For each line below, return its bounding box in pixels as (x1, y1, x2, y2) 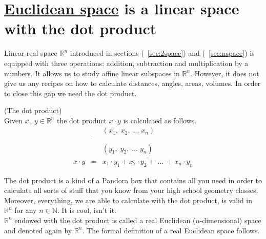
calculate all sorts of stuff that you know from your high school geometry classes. (4, 185, 258, 195)
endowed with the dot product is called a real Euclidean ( (14, 214, 196, 225)
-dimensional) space (199, 214, 261, 225)
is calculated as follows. (123, 115, 197, 125)
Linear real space (4, 48, 57, 58)
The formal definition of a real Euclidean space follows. (87, 225, 260, 235)
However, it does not (194, 68, 259, 78)
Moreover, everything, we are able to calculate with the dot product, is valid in (4, 194, 253, 205)
